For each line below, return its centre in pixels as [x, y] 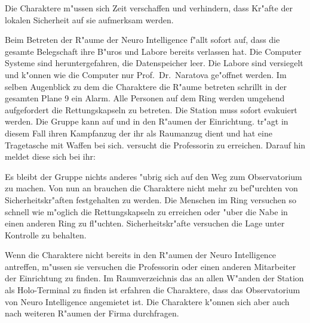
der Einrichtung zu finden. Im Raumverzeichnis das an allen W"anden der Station [154, 278]
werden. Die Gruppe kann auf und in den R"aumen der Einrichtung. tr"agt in [147, 121]
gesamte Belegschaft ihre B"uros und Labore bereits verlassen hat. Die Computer [153, 51]
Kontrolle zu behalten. [46, 235]
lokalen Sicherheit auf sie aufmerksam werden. [89, 19]
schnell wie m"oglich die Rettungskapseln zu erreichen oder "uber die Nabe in [146, 211]
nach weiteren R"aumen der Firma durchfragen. [92, 313]
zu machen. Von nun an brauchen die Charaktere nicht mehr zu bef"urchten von [151, 188]
